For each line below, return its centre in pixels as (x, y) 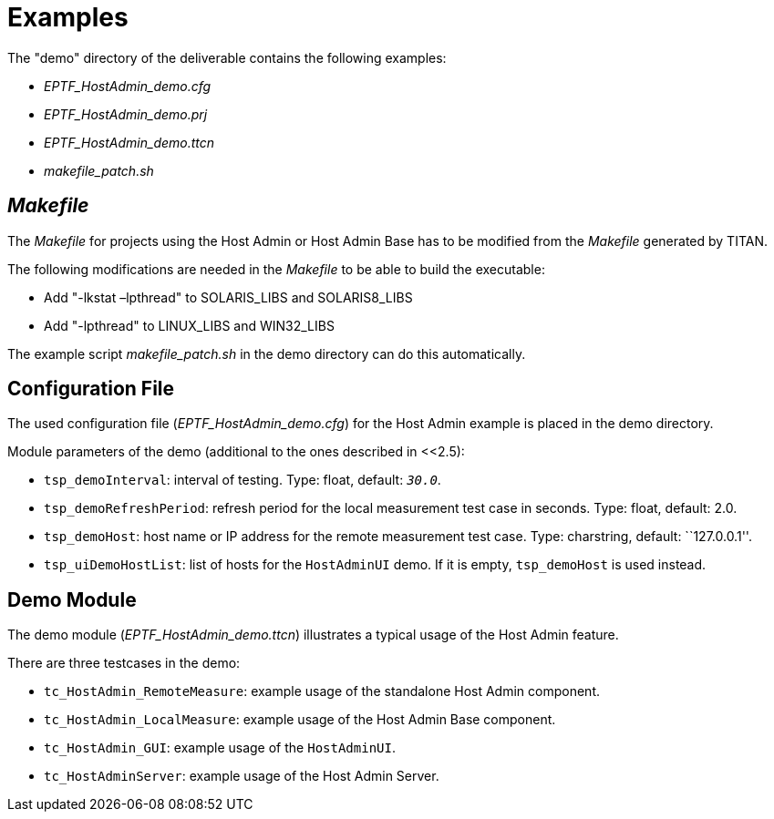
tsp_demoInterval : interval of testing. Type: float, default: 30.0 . (243, 480)
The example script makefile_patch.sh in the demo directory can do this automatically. (267, 353)
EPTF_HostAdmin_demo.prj (126, 114)
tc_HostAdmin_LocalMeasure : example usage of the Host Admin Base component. (300, 720)
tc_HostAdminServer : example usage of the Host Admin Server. (242, 776)
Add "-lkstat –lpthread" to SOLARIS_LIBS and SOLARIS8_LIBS (228, 297)
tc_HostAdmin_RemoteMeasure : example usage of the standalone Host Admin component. (322, 691)
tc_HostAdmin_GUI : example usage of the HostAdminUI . (220, 748)
